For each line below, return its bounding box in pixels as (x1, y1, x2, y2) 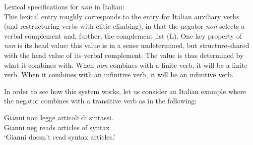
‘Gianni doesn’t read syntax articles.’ (4, 132, 116, 142)
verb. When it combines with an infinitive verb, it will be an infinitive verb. (4, 69, 234, 80)
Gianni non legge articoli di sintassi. (4, 112, 114, 122)
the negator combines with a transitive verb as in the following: (4, 96, 197, 106)
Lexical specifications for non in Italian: (4, 1, 125, 11)
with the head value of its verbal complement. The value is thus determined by (4, 49, 244, 60)
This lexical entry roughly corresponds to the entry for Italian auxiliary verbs (4, 11, 239, 21)
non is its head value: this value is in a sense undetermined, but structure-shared (4, 40, 250, 50)
